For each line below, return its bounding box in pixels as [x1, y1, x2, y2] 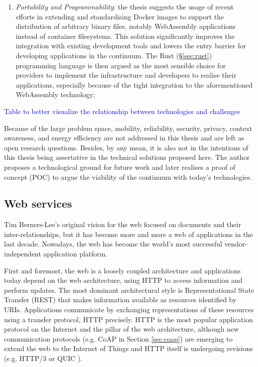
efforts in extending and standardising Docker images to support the [15, 11, 224, 21]
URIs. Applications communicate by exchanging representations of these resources [4, 304, 254, 315]
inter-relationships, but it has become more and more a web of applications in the [4, 229, 253, 239]
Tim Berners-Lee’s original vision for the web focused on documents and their [4, 219, 241, 230]
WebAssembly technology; [15, 89, 95, 100]
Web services [4, 196, 72, 211]
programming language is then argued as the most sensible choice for [15, 60, 226, 70]
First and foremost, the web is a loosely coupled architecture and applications [4, 265, 241, 275]
